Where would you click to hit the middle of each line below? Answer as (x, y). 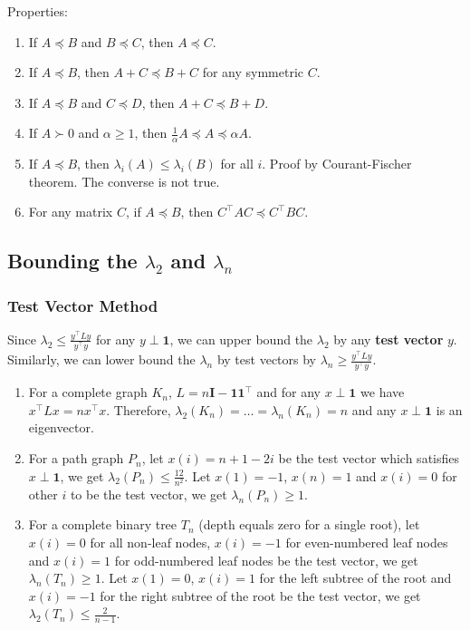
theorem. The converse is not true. (124, 181)
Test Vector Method (83, 305)
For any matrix (71, 212)
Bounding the (72, 261)
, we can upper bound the (241, 339)
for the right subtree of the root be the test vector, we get (260, 595)
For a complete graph (88, 392)
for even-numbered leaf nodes (367, 542)
